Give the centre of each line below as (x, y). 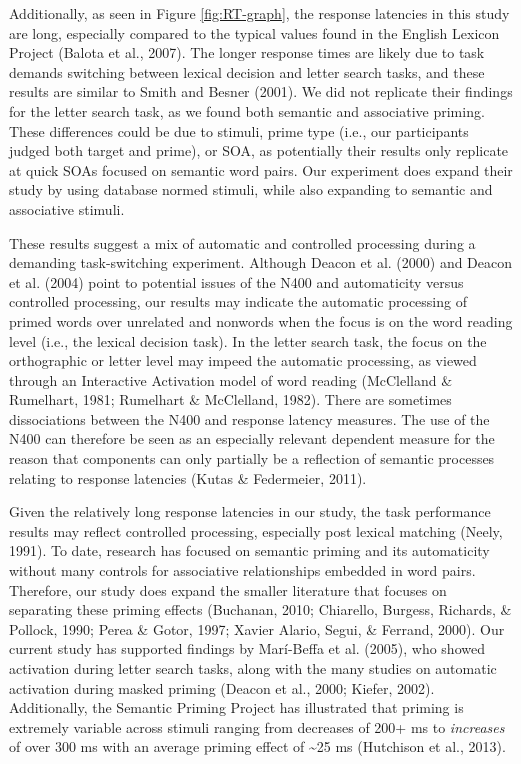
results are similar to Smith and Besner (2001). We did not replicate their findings (261, 91)
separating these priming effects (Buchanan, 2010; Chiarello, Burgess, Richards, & (260, 609)
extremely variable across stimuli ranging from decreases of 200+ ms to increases (257, 726)
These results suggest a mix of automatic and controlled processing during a (242, 242)
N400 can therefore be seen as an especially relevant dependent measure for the (252, 438)
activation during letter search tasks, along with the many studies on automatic (253, 668)
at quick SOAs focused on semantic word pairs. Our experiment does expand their (261, 169)
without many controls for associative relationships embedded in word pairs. (242, 570)
